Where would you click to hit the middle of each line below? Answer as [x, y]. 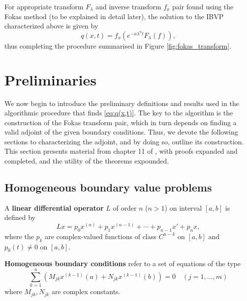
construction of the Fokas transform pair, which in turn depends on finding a [121, 122]
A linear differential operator [54, 207]
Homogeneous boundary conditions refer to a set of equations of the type [123, 263]
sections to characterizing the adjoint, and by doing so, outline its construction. [124, 141]
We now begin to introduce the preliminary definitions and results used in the [122, 103]
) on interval [183, 207]
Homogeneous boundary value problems [108, 187]
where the [19, 236]
